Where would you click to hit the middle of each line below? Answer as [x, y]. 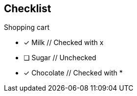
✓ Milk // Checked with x [64, 43]
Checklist [28, 9]
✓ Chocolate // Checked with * [73, 73]
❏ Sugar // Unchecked [60, 58]
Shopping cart [27, 27]
